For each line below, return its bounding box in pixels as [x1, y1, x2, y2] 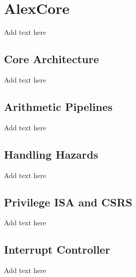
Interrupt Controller [4, 242, 110, 257]
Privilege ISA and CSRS [4, 194, 133, 209]
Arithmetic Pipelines [4, 98, 113, 114]
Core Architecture [4, 51, 99, 67]
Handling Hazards [4, 146, 98, 162]
